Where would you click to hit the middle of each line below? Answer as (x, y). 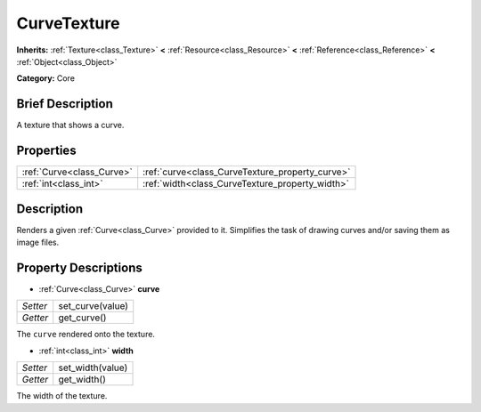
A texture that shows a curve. (70, 125)
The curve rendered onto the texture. (86, 335)
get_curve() (82, 318)
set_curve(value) (94, 306)
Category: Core (46, 78)
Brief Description (65, 104)
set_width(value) (93, 368)
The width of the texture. (62, 396)
